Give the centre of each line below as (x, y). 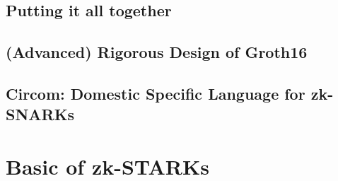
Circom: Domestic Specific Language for (156, 93)
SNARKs (40, 114)
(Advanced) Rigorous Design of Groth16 (157, 52)
